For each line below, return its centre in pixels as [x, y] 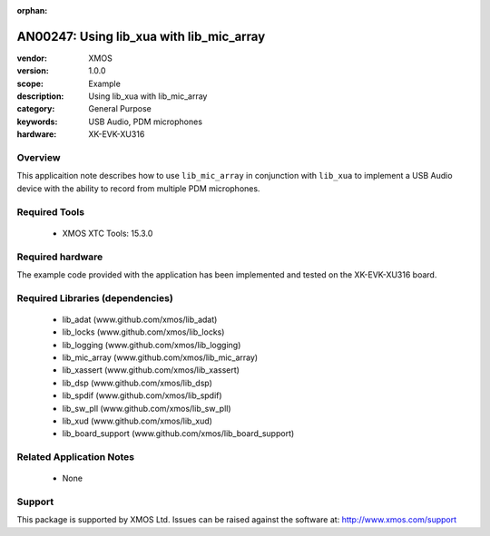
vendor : [32, 58]
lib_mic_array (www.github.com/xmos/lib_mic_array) [160, 357]
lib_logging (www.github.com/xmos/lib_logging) [152, 345]
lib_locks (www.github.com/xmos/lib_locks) [143, 332]
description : [40, 96]
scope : [30, 83]
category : [36, 109]
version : [33, 71]
